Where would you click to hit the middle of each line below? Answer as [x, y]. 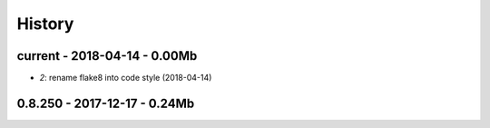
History [45, 24]
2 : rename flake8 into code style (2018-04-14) [126, 78]
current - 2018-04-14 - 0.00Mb [107, 56]
